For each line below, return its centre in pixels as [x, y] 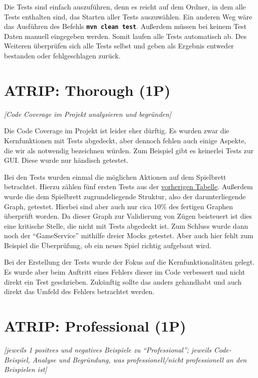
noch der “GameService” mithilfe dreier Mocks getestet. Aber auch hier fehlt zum [129, 235]
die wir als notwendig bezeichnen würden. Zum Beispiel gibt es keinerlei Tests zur [129, 150]
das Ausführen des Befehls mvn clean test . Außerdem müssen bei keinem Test [126, 26]
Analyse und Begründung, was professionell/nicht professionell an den [140, 359]
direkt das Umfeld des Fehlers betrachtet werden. [79, 291]
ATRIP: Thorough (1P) [87, 90]
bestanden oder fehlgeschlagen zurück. [62, 56]
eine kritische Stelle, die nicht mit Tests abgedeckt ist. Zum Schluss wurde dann [126, 225]
